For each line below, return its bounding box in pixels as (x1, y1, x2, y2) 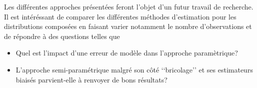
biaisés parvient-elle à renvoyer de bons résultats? (15, 74, 167, 84)
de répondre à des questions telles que (4, 30, 120, 41)
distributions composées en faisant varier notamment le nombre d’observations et (4, 21, 252, 31)
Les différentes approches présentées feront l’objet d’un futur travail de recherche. (4, 1, 253, 11)
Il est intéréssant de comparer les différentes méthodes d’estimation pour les (4, 11, 236, 21)
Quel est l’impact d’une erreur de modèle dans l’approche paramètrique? (15, 47, 238, 58)
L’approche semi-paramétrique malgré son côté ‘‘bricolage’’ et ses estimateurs (15, 64, 253, 74)
